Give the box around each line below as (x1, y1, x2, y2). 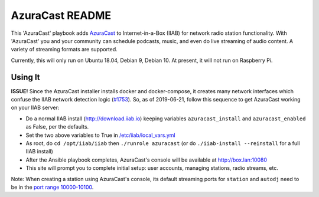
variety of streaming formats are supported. (11, 46, 118, 53)
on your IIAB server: (11, 104, 60, 111)
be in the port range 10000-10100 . (11, 183, 94, 191)
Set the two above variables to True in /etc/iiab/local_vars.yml (25, 132, 175, 139)
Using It (11, 72, 41, 82)
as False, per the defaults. (25, 123, 89, 130)
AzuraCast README (11, 9, 112, 22)
